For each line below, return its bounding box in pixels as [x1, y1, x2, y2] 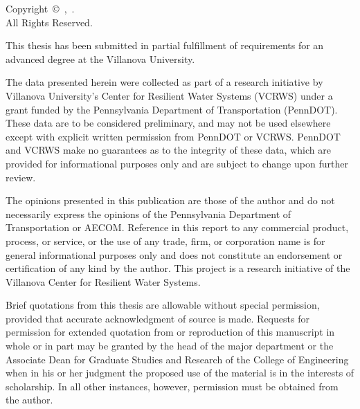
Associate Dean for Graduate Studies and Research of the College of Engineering [6, 352, 349, 366]
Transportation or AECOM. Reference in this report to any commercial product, [6, 220, 349, 235]
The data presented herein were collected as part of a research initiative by [6, 75, 323, 89]
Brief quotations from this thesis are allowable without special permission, [6, 298, 320, 312]
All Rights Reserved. [6, 15, 93, 29]
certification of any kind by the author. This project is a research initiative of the [6, 261, 350, 275]
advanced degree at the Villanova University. [6, 51, 195, 66]
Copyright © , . [6, 1, 75, 15]
